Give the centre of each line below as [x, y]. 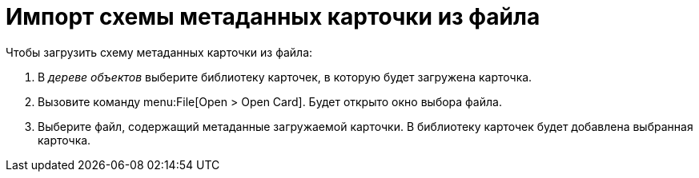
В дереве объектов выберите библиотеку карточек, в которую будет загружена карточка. [285, 77]
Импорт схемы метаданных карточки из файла [273, 17]
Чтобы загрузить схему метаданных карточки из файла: [159, 52]
